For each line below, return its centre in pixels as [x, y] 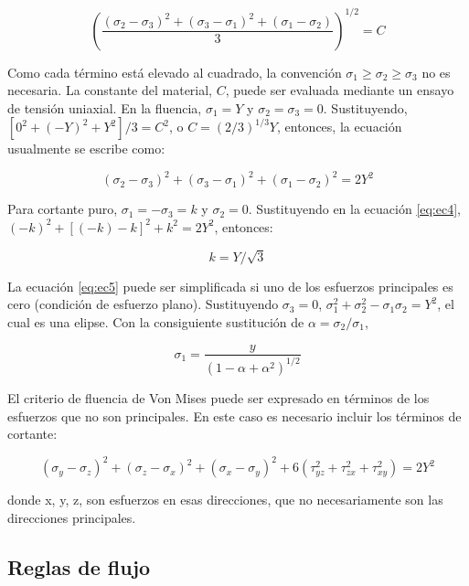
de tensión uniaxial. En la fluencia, [105, 107]
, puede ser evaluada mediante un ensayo [340, 90]
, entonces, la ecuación [339, 127]
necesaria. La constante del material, [110, 90]
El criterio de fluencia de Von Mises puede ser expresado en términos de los [219, 397]
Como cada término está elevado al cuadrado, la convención [175, 72]
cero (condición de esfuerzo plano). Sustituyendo [143, 304]
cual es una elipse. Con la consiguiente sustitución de [156, 321]
